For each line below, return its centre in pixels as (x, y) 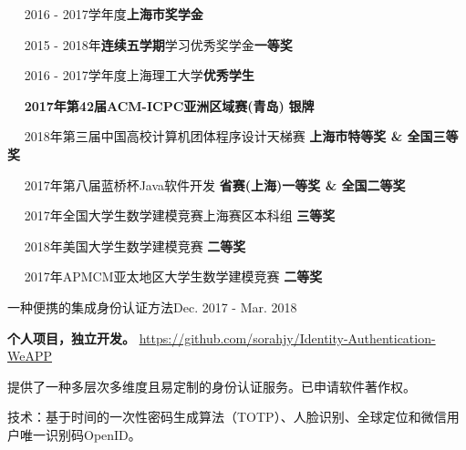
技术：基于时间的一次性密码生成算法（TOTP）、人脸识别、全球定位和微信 (227, 417)
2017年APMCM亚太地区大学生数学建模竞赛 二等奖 (173, 276)
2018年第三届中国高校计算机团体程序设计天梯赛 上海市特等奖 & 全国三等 (241, 136)
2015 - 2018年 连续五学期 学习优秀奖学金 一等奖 (158, 44)
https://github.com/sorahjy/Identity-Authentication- (287, 337)
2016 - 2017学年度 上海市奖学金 (114, 14)
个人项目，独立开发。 (71, 337)
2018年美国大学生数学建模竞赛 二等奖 (135, 245)
